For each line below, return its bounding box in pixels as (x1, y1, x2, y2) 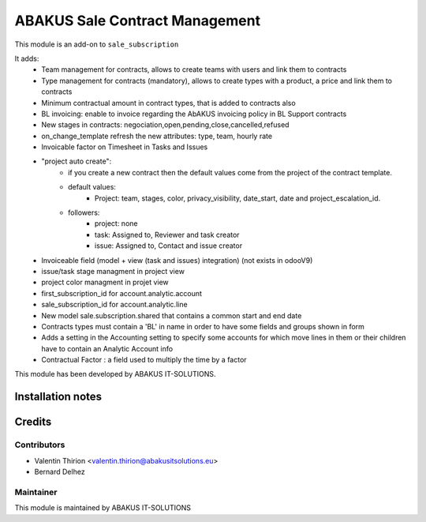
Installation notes (14, 390, 103, 404)
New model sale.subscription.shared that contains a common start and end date (41, 310, 302, 320)
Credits (14, 415, 52, 429)
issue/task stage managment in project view (41, 266, 185, 276)
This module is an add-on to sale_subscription (14, 39, 179, 49)
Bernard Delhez (34, 467, 86, 477)
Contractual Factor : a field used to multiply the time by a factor (41, 355, 248, 365)
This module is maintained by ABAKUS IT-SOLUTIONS (14, 503, 191, 513)
